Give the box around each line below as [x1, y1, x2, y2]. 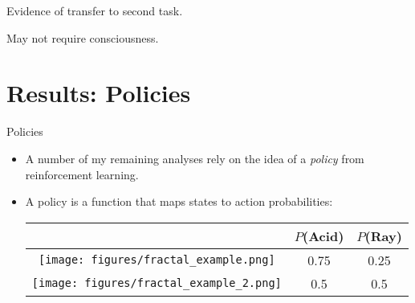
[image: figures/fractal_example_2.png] [31, 276, 282, 290]
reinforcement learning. [25, 166, 139, 182]
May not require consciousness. [6, 29, 159, 46]
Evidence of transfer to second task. [6, 2, 183, 18]
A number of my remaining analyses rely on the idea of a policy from [25, 149, 364, 166]
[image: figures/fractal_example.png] [38, 253, 275, 267]
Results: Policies [6, 76, 191, 109]
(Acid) [303, 226, 344, 245]
